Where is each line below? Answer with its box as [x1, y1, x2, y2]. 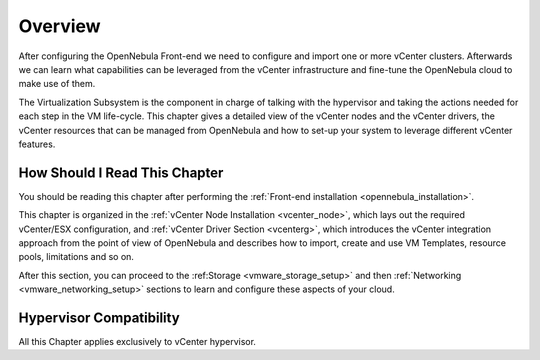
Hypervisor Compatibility [18, 309, 180, 326]
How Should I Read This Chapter [18, 164, 224, 181]
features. [18, 138, 56, 150]
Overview [18, 15, 101, 37]
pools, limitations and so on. [18, 251, 135, 263]
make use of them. [18, 78, 96, 90]
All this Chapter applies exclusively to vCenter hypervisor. [18, 336, 257, 348]
